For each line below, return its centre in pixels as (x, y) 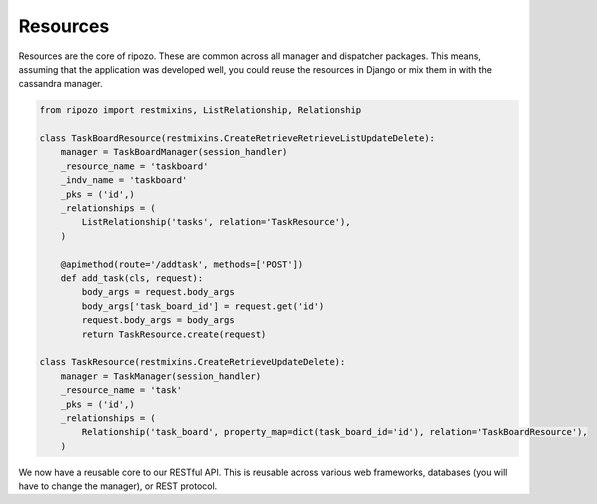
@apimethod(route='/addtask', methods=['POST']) (182, 264)
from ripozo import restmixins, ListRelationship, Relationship (200, 110)
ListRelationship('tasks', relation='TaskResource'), (216, 222)
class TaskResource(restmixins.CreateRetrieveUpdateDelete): (192, 362)
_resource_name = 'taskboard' (134, 166)
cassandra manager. (60, 84)
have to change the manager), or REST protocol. (118, 486)
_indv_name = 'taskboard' (124, 180)
